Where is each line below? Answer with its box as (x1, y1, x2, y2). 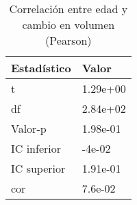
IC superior (11, 160, 66, 176)
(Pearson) (45, 32, 92, 48)
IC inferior (11, 140, 61, 156)
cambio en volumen (22, 17, 115, 32)
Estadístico (11, 60, 71, 76)
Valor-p (11, 120, 47, 136)
